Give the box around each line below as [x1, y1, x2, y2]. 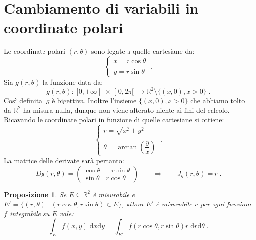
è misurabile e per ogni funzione [155, 199, 253, 209]
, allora [122, 199, 144, 209]
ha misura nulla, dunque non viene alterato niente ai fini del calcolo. [23, 104, 230, 115]
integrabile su [9, 208, 50, 218]
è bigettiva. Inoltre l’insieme [51, 95, 137, 105]
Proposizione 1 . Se [4, 189, 67, 199]
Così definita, [4, 95, 44, 105]
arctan [118, 143, 137, 151]
